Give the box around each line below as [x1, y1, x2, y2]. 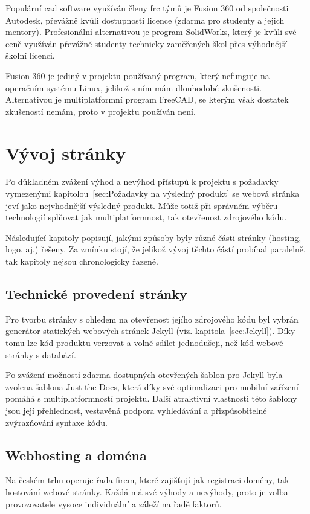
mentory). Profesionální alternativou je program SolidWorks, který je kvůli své [5, 25, 297, 38]
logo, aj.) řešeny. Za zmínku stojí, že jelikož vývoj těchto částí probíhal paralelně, [5, 243, 306, 255]
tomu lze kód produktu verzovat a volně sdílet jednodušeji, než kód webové [5, 336, 283, 349]
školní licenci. [5, 49, 55, 62]
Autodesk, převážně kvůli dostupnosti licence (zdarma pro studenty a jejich [5, 13, 285, 26]
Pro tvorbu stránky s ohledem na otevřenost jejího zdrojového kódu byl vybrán [5, 312, 299, 325]
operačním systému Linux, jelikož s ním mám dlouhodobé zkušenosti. [5, 81, 262, 94]
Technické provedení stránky [5, 284, 187, 303]
